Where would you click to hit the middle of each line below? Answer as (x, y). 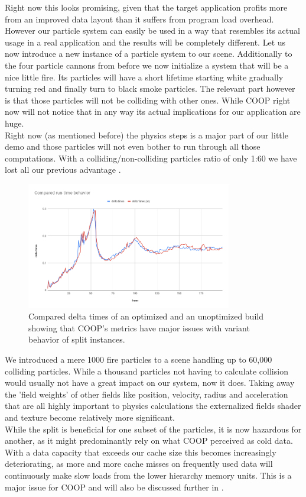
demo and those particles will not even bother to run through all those (133, 146)
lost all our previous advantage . (63, 170)
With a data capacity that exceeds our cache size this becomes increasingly (141, 452)
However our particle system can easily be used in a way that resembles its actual (152, 30)
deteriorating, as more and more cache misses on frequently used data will (139, 464)
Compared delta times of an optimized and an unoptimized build (146, 316)
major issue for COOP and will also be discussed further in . (114, 487)
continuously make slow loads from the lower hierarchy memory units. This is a (148, 475)
